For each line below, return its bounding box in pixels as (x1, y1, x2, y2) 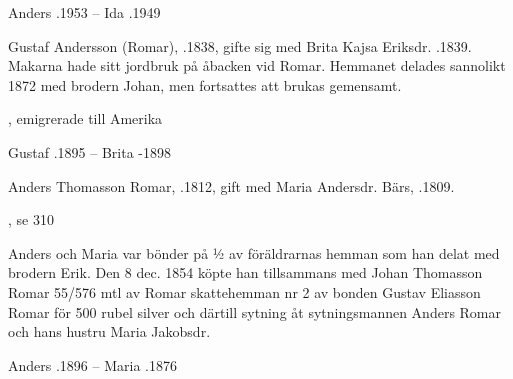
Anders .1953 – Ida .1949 (8, 2, 161, 22)
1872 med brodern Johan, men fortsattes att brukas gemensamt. (8, 74, 402, 95)
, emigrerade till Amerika (8, 108, 163, 129)
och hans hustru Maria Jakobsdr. (8, 321, 211, 342)
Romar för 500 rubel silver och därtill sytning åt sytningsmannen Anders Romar (8, 301, 502, 322)
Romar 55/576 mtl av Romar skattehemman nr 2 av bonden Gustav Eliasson (8, 281, 481, 302)
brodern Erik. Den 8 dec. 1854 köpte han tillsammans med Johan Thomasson (8, 262, 483, 283)
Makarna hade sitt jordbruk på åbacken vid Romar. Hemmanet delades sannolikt (8, 55, 506, 76)
